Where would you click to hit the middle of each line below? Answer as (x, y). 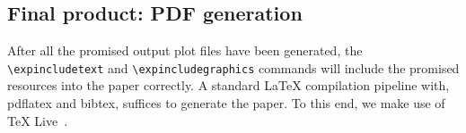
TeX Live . (38, 120)
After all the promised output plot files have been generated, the (185, 50)
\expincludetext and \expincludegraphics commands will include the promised (233, 67)
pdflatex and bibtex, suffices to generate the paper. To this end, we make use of (226, 103)
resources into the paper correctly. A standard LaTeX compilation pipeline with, (229, 85)
